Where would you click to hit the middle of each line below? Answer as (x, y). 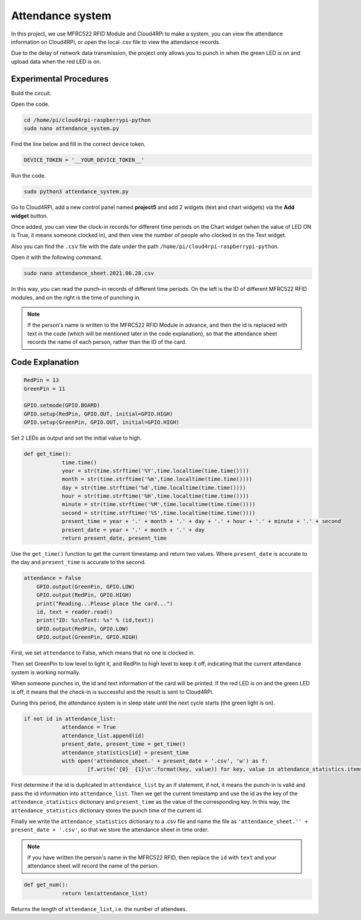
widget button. (29, 216)
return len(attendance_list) (105, 893)
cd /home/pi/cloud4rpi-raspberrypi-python (87, 120)
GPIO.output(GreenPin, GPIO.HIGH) (87, 637)
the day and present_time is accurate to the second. (79, 562)
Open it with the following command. (57, 257)
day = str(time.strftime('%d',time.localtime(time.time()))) (154, 487)
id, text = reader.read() (75, 612)
